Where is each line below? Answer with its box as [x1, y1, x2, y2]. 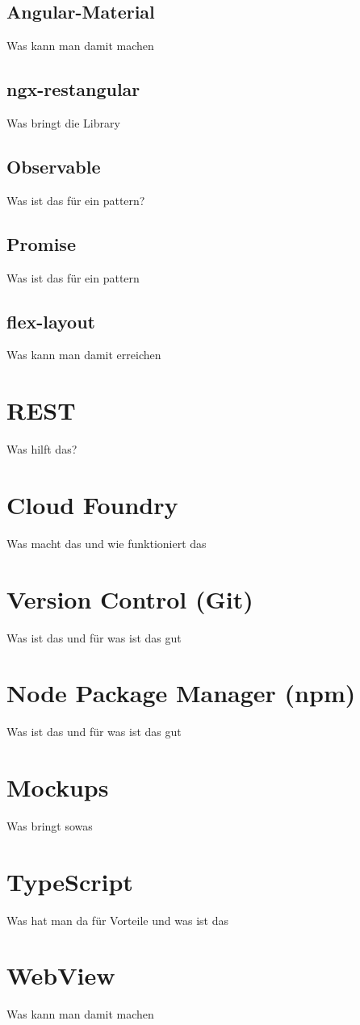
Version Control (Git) [6, 582, 253, 615]
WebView [6, 959, 115, 992]
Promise [6, 231, 76, 256]
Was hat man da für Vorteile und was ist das [6, 911, 228, 928]
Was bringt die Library [6, 115, 120, 131]
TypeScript [6, 864, 133, 897]
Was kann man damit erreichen [6, 346, 161, 363]
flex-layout [6, 308, 95, 333]
